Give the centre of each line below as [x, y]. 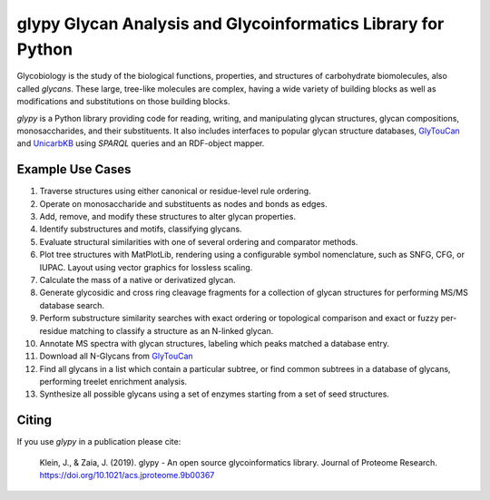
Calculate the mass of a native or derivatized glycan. [137, 279]
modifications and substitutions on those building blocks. [123, 102]
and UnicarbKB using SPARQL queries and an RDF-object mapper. [141, 143]
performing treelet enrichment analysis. [113, 382]
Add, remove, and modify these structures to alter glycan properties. [168, 216]
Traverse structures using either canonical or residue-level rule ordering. [176, 191]
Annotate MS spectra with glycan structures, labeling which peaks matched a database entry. [215, 343]
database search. [72, 305]
